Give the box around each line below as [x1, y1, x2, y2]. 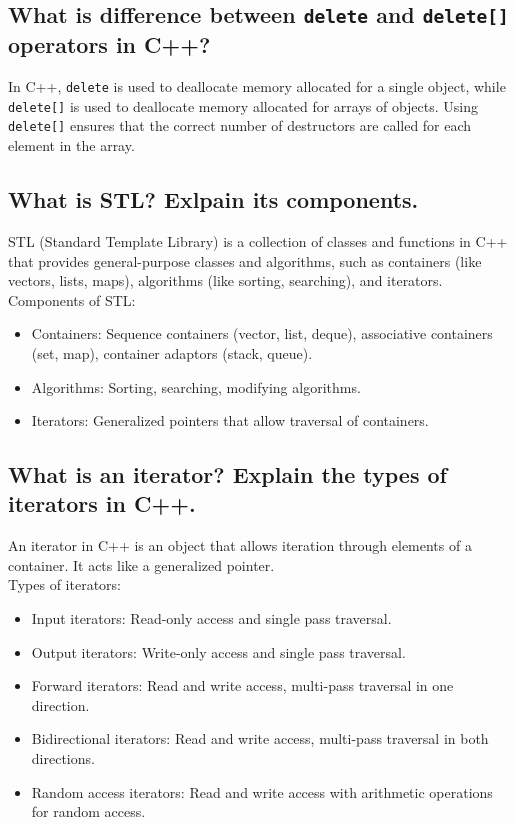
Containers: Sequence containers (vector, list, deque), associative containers [31, 323, 493, 344]
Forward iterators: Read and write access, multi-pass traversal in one [31, 675, 454, 696]
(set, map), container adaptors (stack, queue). [31, 342, 313, 363]
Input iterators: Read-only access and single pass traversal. [31, 608, 392, 629]
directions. [31, 748, 95, 769]
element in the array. [8, 135, 135, 156]
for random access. [31, 801, 146, 822]
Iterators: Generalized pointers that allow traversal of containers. [31, 410, 429, 431]
